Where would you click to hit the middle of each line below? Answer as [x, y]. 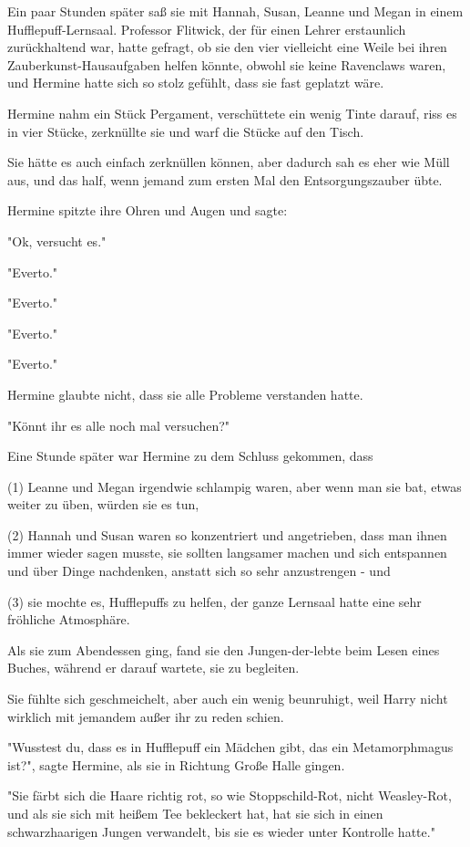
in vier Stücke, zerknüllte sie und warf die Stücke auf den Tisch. [186, 131]
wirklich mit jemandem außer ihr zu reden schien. [146, 716]
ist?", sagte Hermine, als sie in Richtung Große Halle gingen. [176, 764]
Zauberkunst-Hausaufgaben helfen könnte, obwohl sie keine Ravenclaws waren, [227, 64]
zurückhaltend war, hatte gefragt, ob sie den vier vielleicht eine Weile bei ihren [227, 47]
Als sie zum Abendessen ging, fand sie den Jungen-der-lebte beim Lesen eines [224, 649]
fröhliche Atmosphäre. [69, 619]
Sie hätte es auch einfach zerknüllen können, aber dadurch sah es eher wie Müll [229, 162]
